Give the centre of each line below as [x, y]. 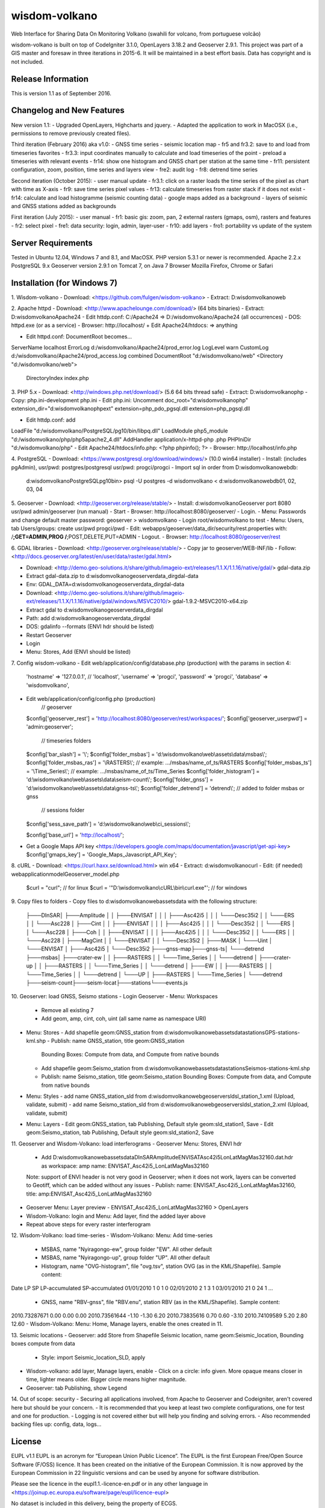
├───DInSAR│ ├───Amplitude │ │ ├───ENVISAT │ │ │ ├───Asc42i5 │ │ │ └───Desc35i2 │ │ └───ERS [160, 915]
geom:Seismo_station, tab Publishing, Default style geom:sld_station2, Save [120, 1133]
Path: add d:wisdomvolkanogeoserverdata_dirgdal [88, 618]
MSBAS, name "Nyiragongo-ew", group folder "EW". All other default [127, 1249]
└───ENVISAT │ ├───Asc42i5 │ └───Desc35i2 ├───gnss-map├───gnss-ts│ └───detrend [145, 949]
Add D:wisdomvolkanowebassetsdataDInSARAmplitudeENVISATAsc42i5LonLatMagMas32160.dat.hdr [167, 1158]
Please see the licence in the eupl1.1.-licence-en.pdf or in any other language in [110, 1484]
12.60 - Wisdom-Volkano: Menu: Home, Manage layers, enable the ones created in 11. [117, 1324]
